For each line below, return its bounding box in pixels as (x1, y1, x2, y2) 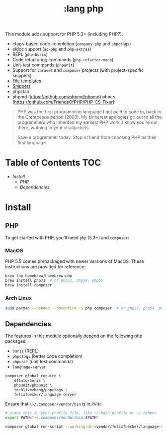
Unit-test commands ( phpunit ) (12, 62, 75, 68)
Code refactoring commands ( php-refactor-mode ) (12, 57, 114, 63)
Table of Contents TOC (5, 157, 101, 169)
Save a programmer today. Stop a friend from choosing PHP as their (17, 134, 157, 140)
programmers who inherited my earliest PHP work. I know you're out (17, 119, 158, 125)
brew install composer (5, 283, 52, 288)
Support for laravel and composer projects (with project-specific (12, 67, 144, 73)
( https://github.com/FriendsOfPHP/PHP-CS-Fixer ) (12, 99, 115, 105)
